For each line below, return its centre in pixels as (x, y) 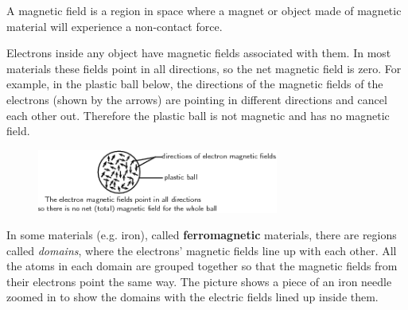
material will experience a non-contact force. (115, 26)
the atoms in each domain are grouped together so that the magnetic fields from (202, 266)
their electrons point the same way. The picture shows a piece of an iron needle (199, 281)
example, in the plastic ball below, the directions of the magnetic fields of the (195, 84)
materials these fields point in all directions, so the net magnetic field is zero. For (204, 68)
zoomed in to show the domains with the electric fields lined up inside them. (192, 297)
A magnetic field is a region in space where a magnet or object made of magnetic (204, 10)
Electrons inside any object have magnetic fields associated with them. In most (199, 53)
